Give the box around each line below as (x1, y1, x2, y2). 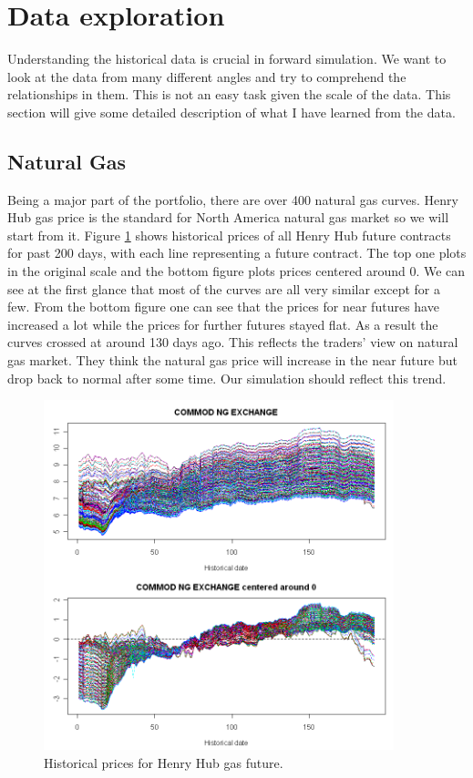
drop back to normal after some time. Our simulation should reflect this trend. (7, 368, 447, 387)
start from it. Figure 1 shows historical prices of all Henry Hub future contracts (7, 225, 451, 244)
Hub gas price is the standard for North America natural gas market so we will (7, 208, 449, 227)
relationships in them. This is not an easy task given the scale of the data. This (7, 85, 451, 104)
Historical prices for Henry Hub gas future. (44, 752, 283, 772)
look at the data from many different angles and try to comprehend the (7, 67, 406, 86)
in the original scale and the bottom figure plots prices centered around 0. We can (7, 261, 466, 281)
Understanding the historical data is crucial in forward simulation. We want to (7, 49, 447, 68)
